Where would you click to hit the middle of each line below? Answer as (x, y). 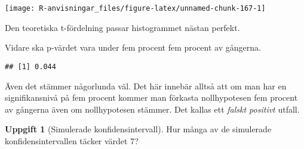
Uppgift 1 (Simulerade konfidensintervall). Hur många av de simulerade (138, 129)
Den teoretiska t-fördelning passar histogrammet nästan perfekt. (122, 27)
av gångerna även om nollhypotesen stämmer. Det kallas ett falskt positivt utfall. (152, 109)
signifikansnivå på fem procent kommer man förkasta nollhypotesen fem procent (151, 97)
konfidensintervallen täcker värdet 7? (72, 140)
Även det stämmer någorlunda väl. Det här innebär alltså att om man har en (146, 86)
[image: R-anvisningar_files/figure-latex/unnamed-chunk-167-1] (135, 8)
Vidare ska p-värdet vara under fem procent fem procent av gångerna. (133, 47)
